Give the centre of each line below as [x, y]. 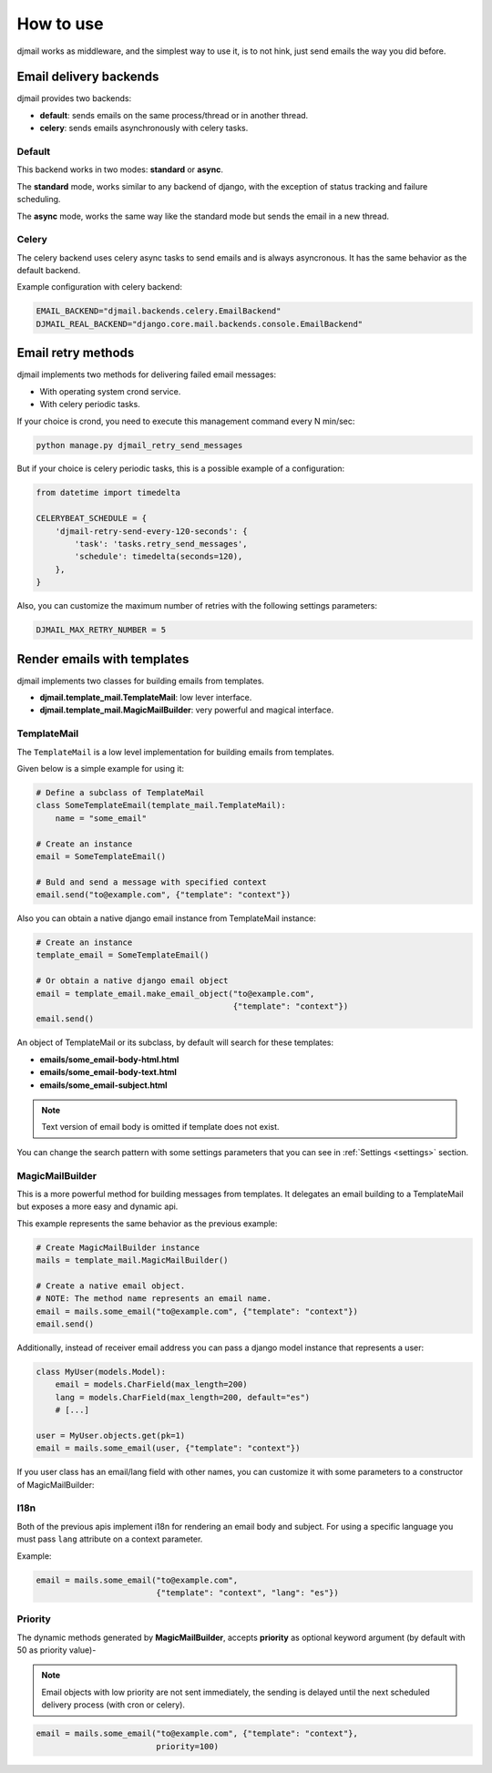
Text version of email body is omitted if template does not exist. [160, 1127]
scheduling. [39, 200]
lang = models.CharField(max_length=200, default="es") [183, 1397]
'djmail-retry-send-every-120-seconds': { [151, 531]
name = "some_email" [101, 818]
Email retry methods [76, 353]
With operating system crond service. [110, 391]
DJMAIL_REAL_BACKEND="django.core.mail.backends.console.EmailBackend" [200, 324]
